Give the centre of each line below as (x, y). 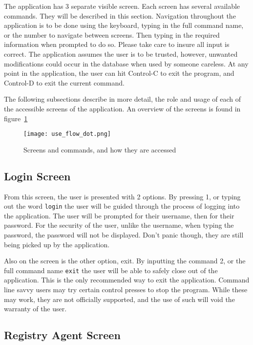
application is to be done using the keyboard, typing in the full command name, (124, 25)
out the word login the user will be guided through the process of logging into (122, 206)
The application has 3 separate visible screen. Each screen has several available (122, 6)
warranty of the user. (35, 309)
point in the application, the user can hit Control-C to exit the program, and (119, 73)
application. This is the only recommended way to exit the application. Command (127, 280)
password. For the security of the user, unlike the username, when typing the (119, 225)
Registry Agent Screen (62, 335)
